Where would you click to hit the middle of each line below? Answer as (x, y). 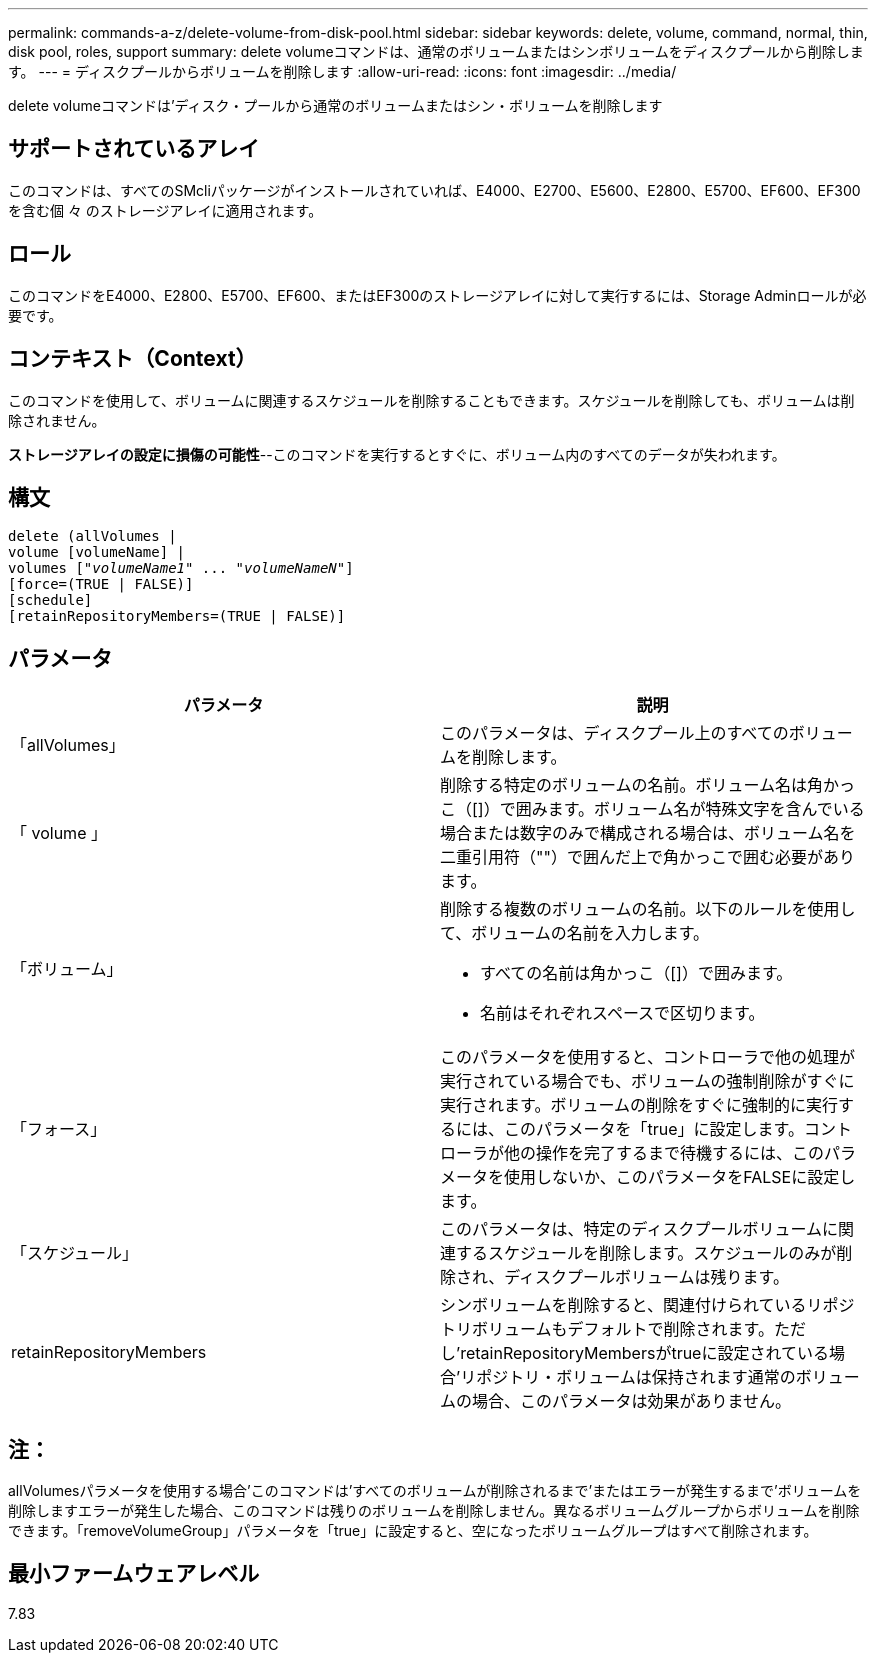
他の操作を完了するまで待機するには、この (664, 1153)
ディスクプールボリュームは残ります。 (646, 1277)
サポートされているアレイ (134, 149)
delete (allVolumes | (92, 536)
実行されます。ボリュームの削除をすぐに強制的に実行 (639, 1105)
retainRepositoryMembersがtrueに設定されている (644, 1353)
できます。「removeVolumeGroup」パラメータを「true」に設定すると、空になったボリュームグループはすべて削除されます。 (413, 1531)
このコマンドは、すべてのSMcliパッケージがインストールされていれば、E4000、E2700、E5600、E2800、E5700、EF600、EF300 (434, 190)
